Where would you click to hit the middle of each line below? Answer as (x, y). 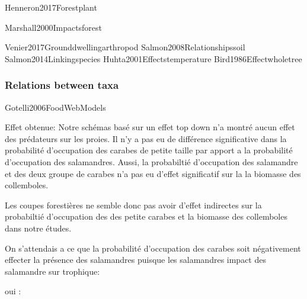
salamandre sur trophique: (52, 271)
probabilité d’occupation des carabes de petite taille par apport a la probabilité (149, 150)
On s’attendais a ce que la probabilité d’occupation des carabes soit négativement (153, 248)
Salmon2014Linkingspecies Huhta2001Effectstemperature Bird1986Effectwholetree (153, 58)
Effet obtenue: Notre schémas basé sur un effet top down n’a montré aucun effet (150, 127)
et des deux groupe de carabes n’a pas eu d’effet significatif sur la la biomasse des (153, 173)
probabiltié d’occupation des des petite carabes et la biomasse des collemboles (146, 216)
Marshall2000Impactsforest (54, 27)
